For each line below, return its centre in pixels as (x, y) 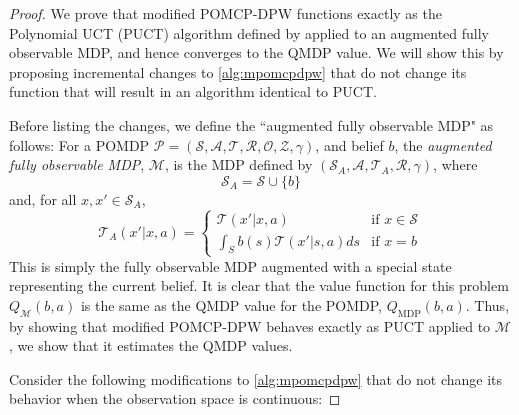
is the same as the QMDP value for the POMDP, (231, 304)
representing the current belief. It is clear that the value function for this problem (259, 285)
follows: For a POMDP (79, 144)
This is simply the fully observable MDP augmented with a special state (230, 265)
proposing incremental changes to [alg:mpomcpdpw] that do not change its (238, 71)
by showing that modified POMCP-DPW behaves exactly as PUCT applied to (250, 325)
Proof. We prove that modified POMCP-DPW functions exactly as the (225, 13)
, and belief (349, 144)
